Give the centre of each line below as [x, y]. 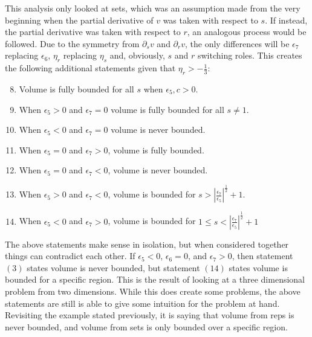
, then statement [262, 256]
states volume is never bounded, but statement [113, 267]
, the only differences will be [237, 43]
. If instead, [286, 20]
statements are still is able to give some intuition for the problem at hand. [142, 303]
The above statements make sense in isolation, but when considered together [147, 244]
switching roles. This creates [250, 55]
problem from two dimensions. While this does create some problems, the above [153, 291]
